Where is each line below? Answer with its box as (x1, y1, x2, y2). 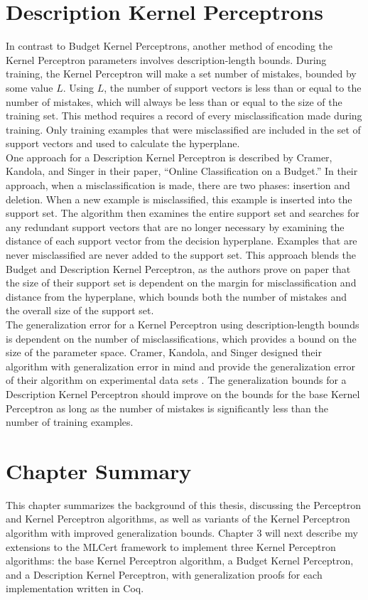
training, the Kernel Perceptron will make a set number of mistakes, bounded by (6, 66, 357, 81)
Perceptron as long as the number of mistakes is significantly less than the (6, 400, 328, 415)
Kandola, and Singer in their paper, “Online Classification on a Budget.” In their (6, 164, 358, 178)
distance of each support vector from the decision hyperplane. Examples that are (6, 233, 357, 248)
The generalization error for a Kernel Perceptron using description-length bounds (6, 317, 359, 331)
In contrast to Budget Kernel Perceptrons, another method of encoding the (6, 38, 333, 53)
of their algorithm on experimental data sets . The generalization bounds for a (6, 373, 347, 387)
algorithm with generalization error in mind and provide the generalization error (6, 358, 355, 373)
